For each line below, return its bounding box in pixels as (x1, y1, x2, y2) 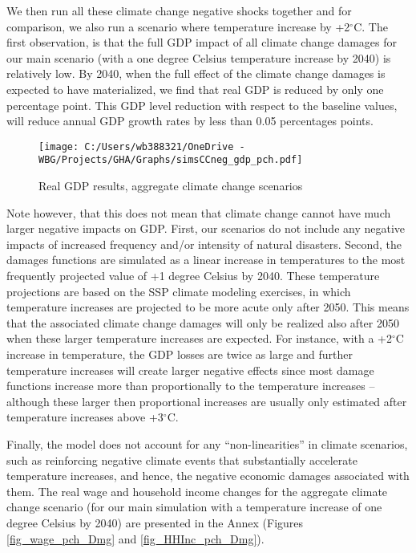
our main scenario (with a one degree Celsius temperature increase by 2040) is (6, 49, 391, 66)
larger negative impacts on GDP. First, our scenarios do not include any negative (6, 220, 406, 237)
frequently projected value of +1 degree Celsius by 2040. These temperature (6, 267, 380, 284)
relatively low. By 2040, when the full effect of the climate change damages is (6, 65, 386, 82)
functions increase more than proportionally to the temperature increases (6, 377, 366, 394)
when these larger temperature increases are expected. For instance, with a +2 (6, 330, 393, 347)
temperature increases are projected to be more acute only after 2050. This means (6, 299, 410, 315)
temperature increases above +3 (6, 409, 164, 425)
